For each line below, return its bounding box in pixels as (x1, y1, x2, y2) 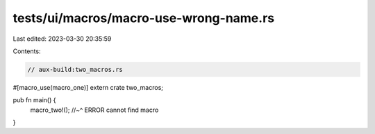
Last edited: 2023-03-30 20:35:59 (12, 35, 112, 43)
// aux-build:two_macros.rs (27, 66, 123, 73)
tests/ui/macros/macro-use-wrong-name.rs (12, 10, 274, 26)
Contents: (12, 47, 41, 55)
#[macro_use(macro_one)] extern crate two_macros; (12, 83, 163, 91)
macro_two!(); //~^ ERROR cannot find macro (30, 106, 159, 114)
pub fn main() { (12, 96, 56, 104)
